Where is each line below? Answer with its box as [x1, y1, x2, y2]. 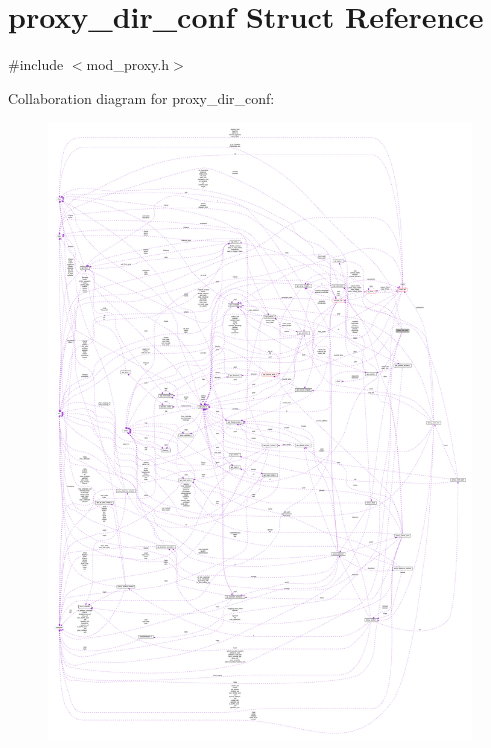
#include [8, 54, 64, 75]
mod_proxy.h [86, 54, 170, 75]
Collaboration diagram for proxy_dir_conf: [8, 87, 275, 108]
